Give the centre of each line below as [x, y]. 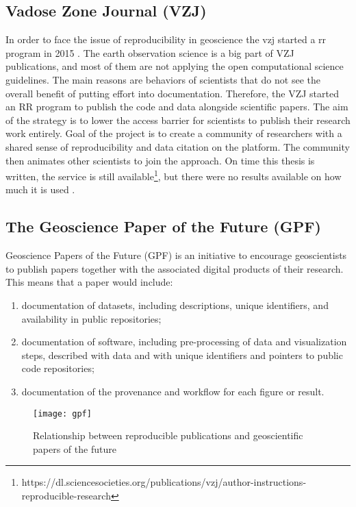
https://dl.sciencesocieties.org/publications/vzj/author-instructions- [164, 482]
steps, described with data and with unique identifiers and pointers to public [182, 355]
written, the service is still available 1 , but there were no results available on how [174, 175]
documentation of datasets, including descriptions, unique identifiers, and [175, 305]
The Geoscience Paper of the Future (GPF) [163, 226]
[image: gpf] [62, 413]
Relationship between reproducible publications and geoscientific [168, 435]
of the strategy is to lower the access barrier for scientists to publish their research [178, 120]
